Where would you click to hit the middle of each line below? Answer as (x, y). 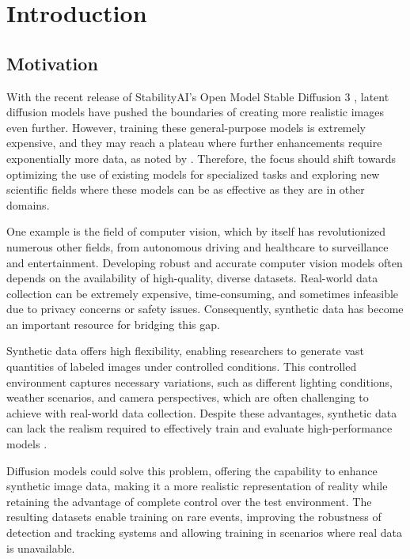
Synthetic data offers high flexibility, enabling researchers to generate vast (186, 351)
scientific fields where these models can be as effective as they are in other (186, 189)
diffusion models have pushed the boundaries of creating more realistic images (195, 112)
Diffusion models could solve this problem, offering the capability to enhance (192, 470)
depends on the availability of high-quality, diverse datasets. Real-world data (192, 278)
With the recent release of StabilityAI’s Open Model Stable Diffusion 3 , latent (198, 96)
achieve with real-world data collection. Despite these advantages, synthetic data (202, 412)
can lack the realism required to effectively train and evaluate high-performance (199, 428)
